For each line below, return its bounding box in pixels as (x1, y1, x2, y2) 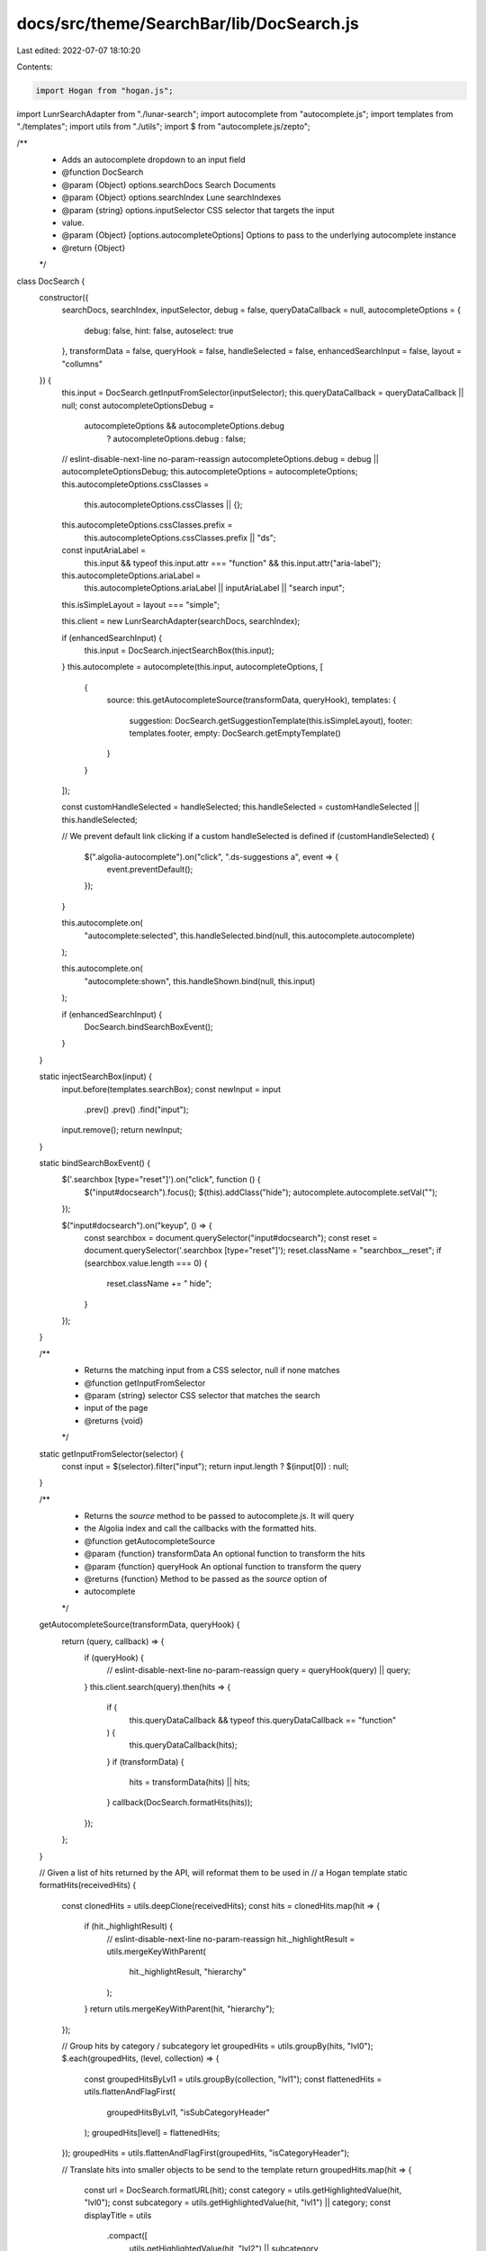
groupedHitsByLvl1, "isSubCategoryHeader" (106, 2107, 270, 2118)
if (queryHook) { (84, 1652, 144, 1663)
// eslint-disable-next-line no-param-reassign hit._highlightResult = (106, 1933, 355, 1944)
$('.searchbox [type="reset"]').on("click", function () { (61, 1174, 261, 1185)
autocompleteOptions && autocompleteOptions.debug (84, 420, 285, 431)
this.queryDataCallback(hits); (129, 1740, 238, 1750)
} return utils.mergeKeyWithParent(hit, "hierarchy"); (84, 2003, 275, 2014)
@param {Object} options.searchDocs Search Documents (61, 179, 276, 190)
